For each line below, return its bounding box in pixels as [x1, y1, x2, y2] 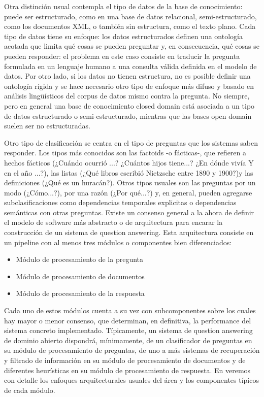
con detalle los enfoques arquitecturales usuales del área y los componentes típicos [4, 375, 259, 385]
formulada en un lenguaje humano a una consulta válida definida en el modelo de [4, 60, 257, 71]
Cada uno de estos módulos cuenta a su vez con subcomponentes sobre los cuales [4, 305, 256, 316]
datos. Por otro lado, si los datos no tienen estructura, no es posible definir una [4, 71, 251, 81]
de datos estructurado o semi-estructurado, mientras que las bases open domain [4, 110, 252, 121]
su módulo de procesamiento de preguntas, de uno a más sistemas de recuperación [4, 345, 260, 355]
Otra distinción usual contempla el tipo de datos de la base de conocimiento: [4, 1, 243, 11]
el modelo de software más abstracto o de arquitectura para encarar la [4, 217, 223, 227]
